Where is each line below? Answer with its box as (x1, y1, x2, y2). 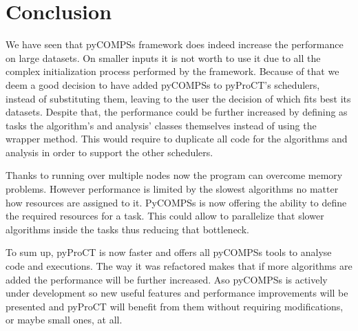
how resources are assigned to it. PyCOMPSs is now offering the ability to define (6, 195, 347, 209)
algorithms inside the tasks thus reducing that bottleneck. (6, 222, 249, 236)
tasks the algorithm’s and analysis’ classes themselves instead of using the (6, 118, 317, 132)
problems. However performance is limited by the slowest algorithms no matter (6, 182, 339, 196)
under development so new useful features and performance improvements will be (6, 286, 348, 300)
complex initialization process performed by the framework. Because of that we (6, 64, 339, 78)
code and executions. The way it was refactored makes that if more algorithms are (6, 259, 352, 273)
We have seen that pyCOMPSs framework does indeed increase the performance (6, 37, 344, 52)
